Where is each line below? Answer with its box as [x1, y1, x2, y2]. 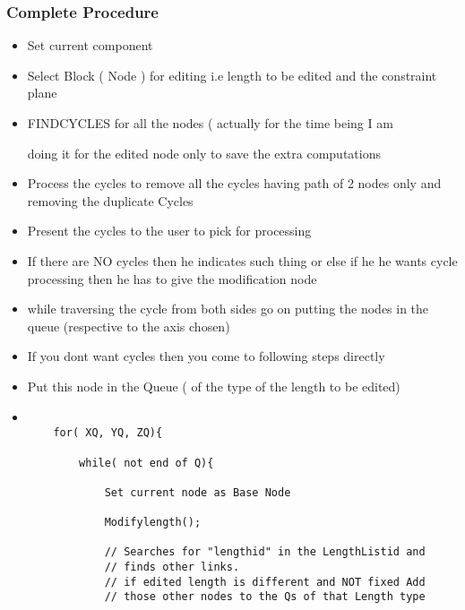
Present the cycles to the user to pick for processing [27, 221, 312, 240]
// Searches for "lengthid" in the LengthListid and [104, 546, 426, 559]
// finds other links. [104, 561, 240, 574]
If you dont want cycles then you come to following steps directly [27, 347, 385, 365]
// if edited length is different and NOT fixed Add [104, 575, 426, 589]
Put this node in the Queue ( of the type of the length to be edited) [27, 376, 400, 395]
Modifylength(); [104, 516, 202, 529]
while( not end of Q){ [79, 456, 214, 469]
